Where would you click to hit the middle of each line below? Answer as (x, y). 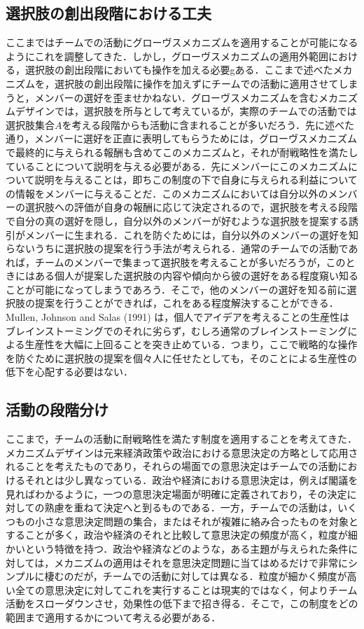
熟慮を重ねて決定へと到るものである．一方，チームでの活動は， (191, 507)
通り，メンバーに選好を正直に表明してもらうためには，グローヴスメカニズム (181, 138)
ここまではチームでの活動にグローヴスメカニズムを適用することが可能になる (182, 42)
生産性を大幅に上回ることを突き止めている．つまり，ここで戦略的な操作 (191, 344)
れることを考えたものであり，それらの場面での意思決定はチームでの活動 (172, 466)
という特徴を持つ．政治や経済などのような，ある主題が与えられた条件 (187, 548)
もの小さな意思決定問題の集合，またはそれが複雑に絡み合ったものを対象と (187, 521)
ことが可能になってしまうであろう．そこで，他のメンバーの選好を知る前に (176, 289)
